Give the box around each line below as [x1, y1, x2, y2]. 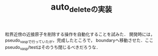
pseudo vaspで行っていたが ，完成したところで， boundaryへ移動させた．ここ [5, 37, 154, 44]
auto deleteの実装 [50, 1, 112, 14]
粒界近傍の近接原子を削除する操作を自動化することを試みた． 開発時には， [5, 31, 155, 37]
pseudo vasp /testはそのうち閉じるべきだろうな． [5, 44, 101, 51]
